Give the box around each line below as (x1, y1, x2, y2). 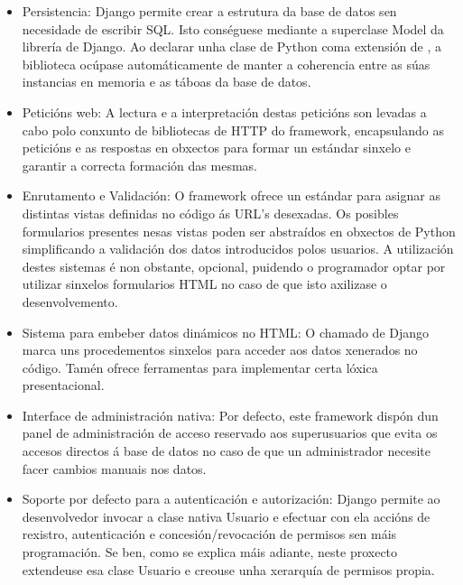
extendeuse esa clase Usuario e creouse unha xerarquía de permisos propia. (22, 560, 435, 579)
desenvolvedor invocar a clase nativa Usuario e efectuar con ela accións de (22, 506, 431, 525)
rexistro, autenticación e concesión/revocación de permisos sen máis (22, 525, 397, 543)
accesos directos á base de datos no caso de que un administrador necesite (22, 441, 431, 460)
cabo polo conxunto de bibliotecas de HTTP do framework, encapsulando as (22, 120, 444, 139)
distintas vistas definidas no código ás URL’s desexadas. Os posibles (22, 203, 399, 222)
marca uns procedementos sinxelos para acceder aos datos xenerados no (22, 340, 418, 359)
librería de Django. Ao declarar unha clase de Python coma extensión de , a (22, 37, 442, 56)
